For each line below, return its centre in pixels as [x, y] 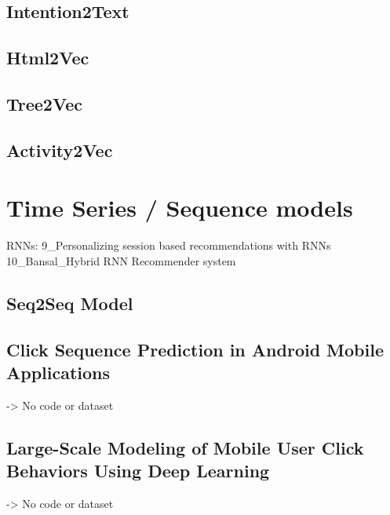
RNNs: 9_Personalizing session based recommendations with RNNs [169, 245]
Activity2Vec [60, 150]
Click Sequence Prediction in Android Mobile [195, 349]
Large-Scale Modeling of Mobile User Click [185, 447]
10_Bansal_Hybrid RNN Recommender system [121, 260]
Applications [58, 372]
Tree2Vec [44, 103]
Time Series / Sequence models [180, 208]
